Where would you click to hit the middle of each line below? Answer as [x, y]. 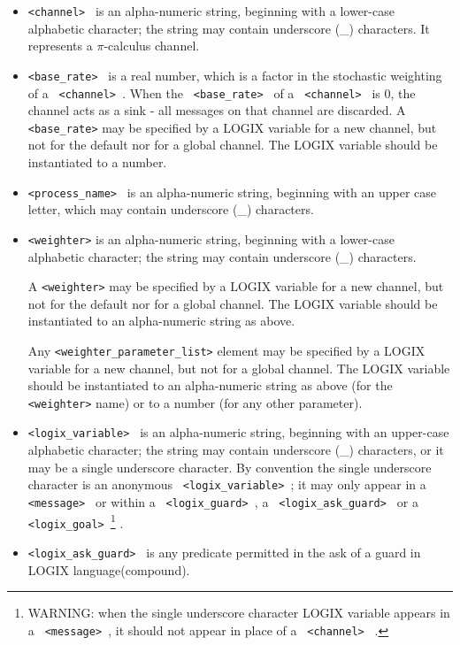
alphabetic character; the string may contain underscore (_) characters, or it [236, 450]
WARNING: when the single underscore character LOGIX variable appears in [239, 613]
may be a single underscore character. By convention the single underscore [230, 467]
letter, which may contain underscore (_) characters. [171, 209]
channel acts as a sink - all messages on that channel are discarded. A [217, 110]
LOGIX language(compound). [109, 569]
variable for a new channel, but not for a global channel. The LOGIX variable [239, 368]
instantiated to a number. [97, 162]
